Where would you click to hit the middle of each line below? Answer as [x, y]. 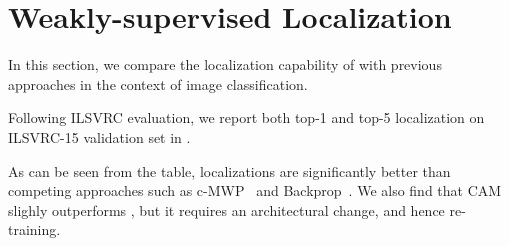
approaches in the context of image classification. [158, 83]
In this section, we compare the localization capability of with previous [225, 64]
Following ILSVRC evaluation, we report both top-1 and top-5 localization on [246, 117]
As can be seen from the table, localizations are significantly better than [229, 170]
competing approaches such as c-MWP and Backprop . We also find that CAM [255, 190]
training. [34, 229]
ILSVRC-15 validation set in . [99, 136]
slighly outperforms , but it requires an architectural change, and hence [226, 209]
